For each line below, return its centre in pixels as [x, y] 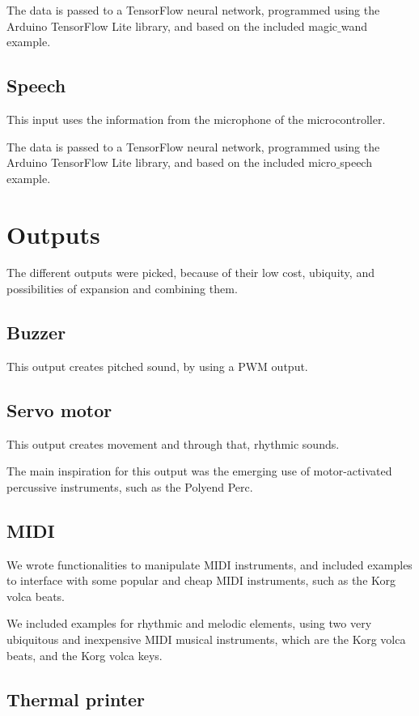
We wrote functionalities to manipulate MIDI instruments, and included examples [209, 564]
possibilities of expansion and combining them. [122, 289]
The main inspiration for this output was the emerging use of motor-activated [199, 471]
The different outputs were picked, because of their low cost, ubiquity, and [190, 273]
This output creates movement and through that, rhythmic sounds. [173, 443]
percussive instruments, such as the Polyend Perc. [130, 486]
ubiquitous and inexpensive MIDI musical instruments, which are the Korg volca [206, 639]
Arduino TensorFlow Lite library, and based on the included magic [172, 26]
